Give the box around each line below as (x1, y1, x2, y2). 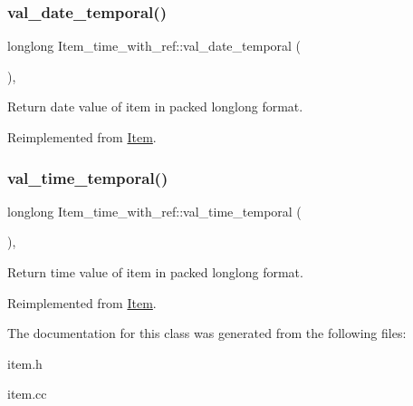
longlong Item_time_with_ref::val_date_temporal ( (7, 36, 302, 55)
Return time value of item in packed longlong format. (7, 263, 303, 281)
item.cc (7, 384, 47, 403)
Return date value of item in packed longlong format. (7, 97, 303, 116)
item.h (7, 353, 43, 372)
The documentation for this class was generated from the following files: (7, 324, 407, 343)
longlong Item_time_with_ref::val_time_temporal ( (7, 201, 302, 220)
